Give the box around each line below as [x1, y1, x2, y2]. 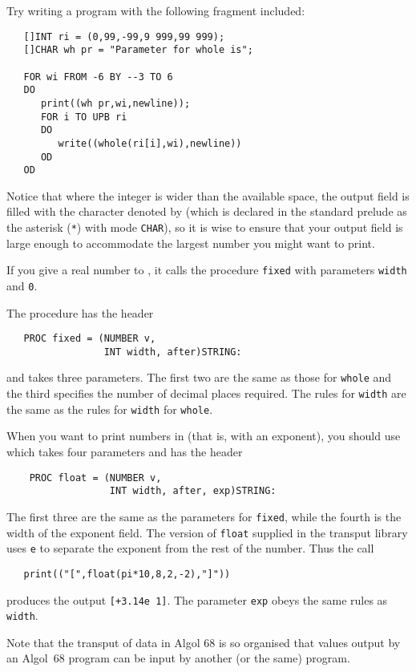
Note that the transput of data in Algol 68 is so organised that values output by [6, 634, 401, 650]
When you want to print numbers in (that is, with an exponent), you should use [6, 427, 401, 444]
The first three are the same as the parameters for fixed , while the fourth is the [6, 508, 402, 524]
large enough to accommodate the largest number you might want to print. [6, 234, 375, 251]
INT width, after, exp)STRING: [109, 485, 277, 497]
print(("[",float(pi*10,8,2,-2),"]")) [23, 568, 231, 580]
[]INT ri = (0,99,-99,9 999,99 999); [23, 30, 225, 43]
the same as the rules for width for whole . [6, 400, 213, 417]
